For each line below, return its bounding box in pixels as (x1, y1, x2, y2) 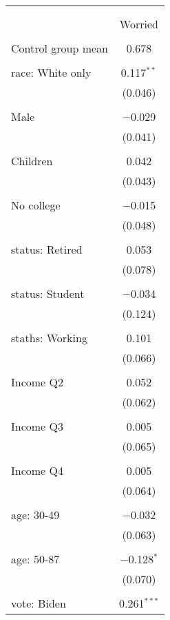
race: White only (11, 64, 92, 80)
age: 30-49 (11, 507, 60, 523)
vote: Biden (11, 595, 66, 611)
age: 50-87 (11, 551, 60, 567)
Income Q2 (11, 374, 63, 390)
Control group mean (11, 40, 108, 56)
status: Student (11, 285, 85, 301)
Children (11, 153, 53, 169)
